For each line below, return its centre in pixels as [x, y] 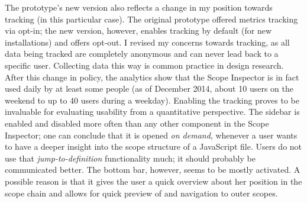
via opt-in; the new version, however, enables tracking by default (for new [138, 30]
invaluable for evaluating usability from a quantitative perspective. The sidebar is [152, 112]
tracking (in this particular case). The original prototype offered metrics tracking [151, 19]
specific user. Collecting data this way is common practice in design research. [144, 65]
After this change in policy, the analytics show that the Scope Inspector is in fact [152, 77]
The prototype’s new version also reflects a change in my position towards [139, 7]
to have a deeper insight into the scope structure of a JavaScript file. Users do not [153, 146]
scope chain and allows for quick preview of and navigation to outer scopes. [141, 193]
